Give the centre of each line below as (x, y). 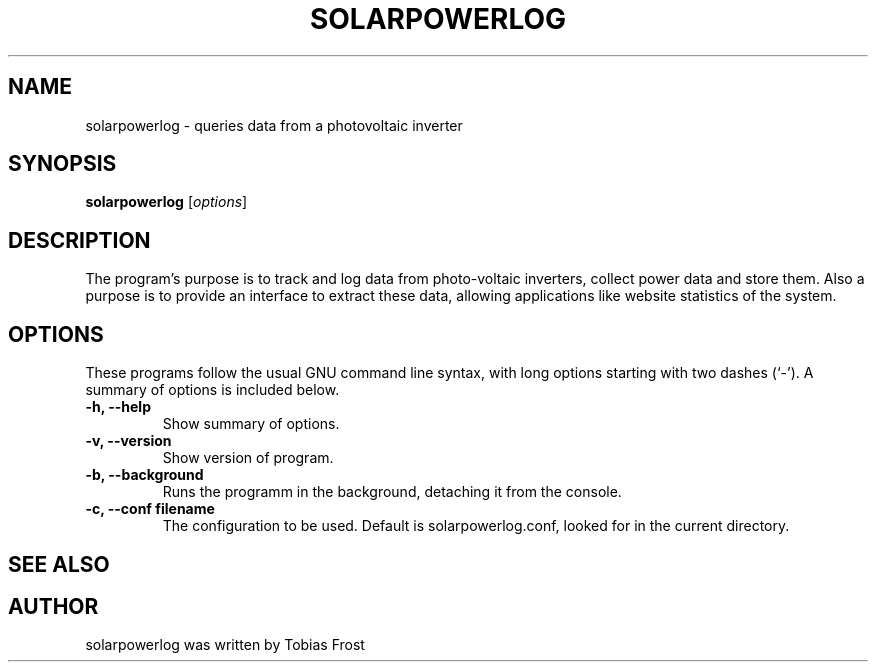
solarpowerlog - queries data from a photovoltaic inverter (274, 125)
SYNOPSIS (62, 164)
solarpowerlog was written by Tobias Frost (225, 645)
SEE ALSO (59, 564)
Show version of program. (248, 458)
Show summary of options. (251, 424)
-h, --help (118, 407)
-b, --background (144, 475)
